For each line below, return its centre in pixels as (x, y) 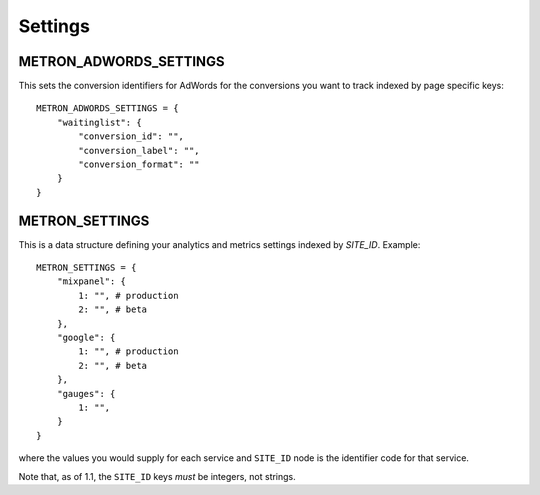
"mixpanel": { (91, 281)
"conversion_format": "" (139, 164)
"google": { (86, 338)
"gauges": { (86, 393)
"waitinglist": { (99, 122)
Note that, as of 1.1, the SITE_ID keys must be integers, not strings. (157, 476)
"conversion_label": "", (139, 150)
